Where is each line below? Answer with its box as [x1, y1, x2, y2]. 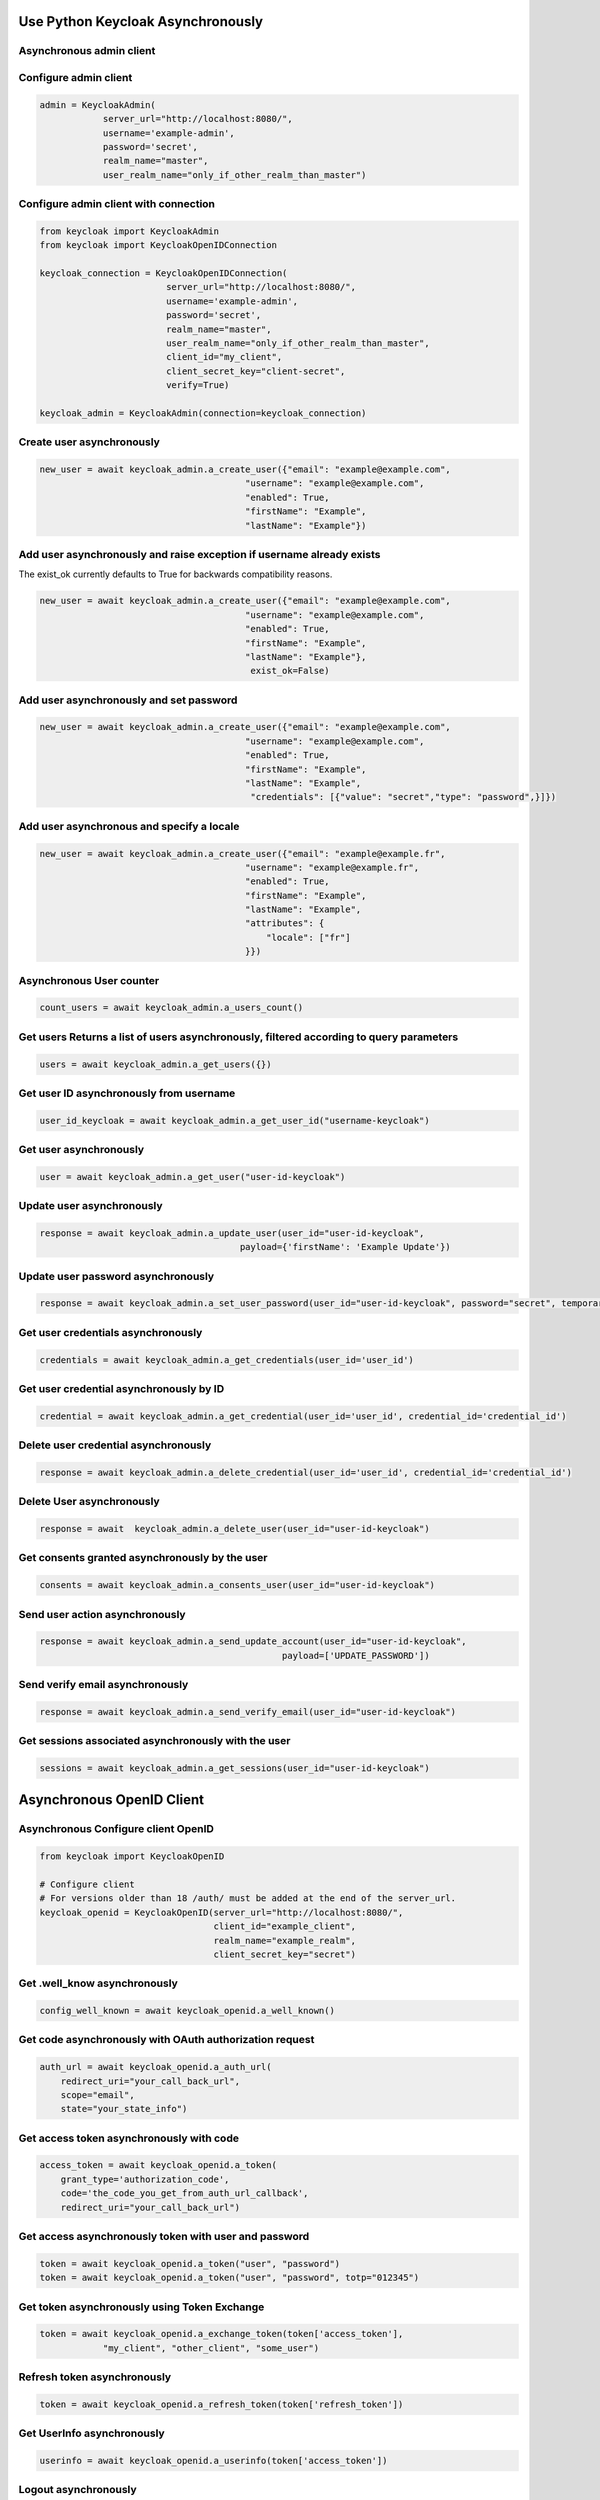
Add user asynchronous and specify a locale [18, 819, 240, 833]
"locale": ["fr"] [266, 931, 351, 943]
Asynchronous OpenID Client [18, 1791, 205, 1809]
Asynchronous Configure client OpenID [18, 1822, 215, 1836]
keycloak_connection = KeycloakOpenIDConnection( [39, 268, 288, 279]
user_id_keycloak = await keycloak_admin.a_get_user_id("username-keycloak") [39, 1115, 430, 1126]
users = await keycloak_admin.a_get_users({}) [39, 1058, 272, 1070]
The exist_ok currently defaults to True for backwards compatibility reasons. [18, 568, 333, 580]
